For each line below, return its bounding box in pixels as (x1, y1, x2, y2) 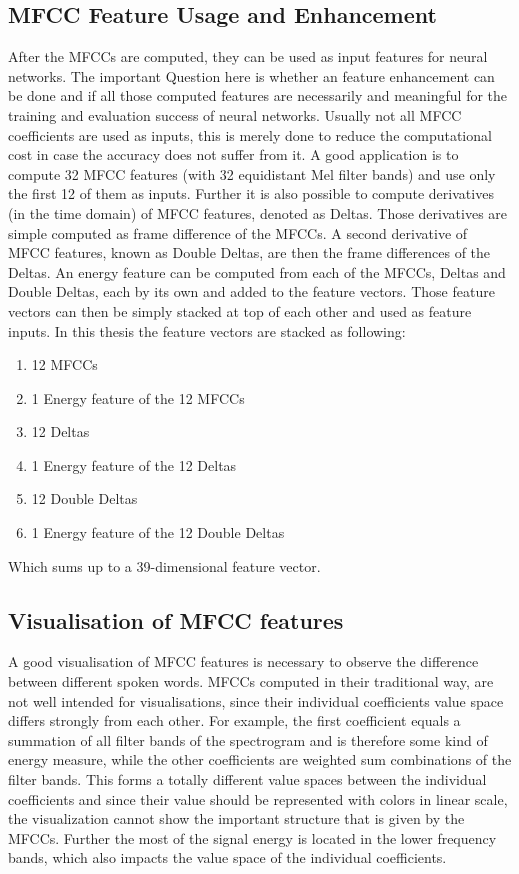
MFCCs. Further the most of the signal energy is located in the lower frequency (8, 827, 497, 848)
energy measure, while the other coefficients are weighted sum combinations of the (8, 749, 512, 770)
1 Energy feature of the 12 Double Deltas (31, 522, 285, 543)
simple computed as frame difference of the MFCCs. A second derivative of (8, 222, 468, 243)
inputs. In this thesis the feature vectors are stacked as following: (8, 320, 406, 341)
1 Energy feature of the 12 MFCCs (31, 387, 245, 408)
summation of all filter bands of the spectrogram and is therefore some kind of (8, 729, 488, 750)
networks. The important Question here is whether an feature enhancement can (8, 65, 495, 86)
